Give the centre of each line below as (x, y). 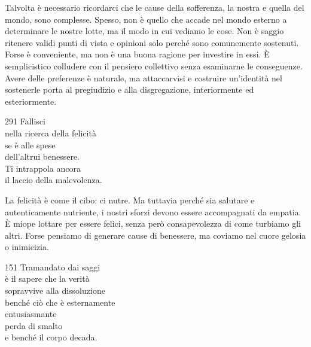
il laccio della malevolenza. (54, 180)
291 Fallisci (25, 121)
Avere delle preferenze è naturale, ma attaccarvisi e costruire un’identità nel (144, 77)
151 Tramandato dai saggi (53, 267)
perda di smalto (34, 325)
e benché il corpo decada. (51, 337)
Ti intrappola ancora (43, 168)
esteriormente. (31, 101)
